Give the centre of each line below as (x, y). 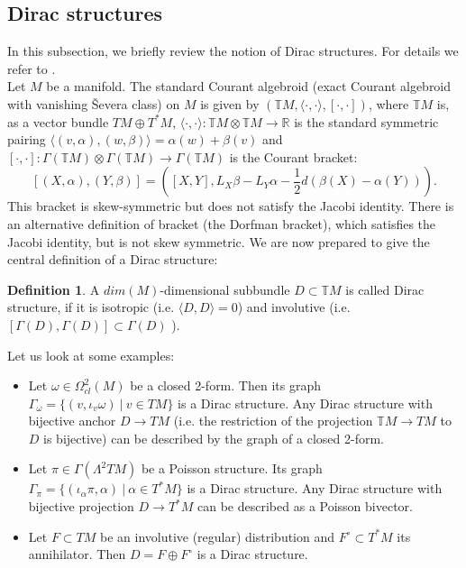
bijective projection (81, 506)
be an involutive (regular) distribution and (217, 536)
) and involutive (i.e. (294, 307)
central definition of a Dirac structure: (113, 259)
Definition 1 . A (54, 289)
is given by (230, 103)
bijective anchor (72, 421)
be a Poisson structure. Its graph (232, 468)
